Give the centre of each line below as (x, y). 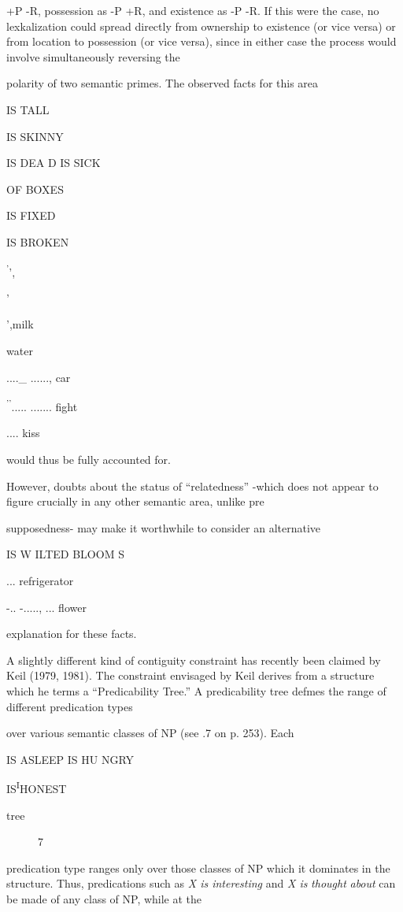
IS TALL (28, 109)
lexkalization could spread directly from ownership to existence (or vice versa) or (201, 26)
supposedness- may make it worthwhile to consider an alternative (164, 527)
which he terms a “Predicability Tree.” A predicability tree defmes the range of (196, 690)
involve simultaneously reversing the (93, 56)
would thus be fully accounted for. (89, 459)
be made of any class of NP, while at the (104, 898)
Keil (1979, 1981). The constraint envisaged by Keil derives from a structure (190, 675)
